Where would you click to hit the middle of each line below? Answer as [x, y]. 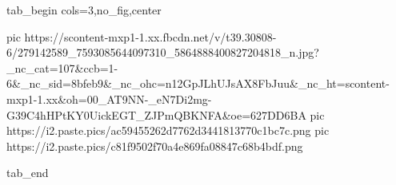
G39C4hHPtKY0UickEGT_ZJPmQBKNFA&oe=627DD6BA [156, 114]
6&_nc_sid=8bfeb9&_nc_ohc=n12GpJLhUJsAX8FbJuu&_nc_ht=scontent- [198, 83]
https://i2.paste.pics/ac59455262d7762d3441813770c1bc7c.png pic [168, 130]
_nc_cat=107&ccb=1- [62, 67]
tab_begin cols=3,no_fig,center [84, 10]
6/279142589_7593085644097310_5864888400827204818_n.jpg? [163, 52]
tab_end [28, 173]
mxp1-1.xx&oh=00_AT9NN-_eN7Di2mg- [109, 98]
